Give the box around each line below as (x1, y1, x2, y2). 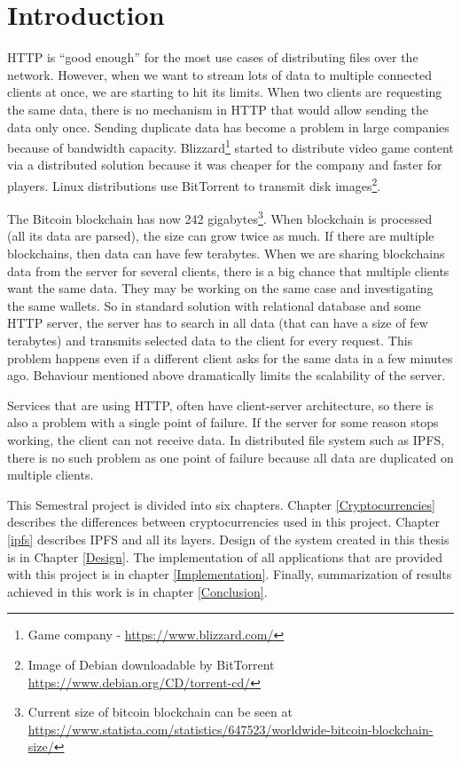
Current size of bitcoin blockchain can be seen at (27, 702, 293, 721)
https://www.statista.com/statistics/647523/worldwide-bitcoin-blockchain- (27, 719, 434, 738)
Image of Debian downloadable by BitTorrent (27, 655, 275, 673)
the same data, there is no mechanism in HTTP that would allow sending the (7, 99, 428, 118)
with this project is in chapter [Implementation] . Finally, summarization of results (7, 565, 452, 583)
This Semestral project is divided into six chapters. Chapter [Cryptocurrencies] (7, 495, 435, 513)
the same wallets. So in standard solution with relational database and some (7, 296, 421, 314)
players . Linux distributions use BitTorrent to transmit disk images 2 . (7, 173, 381, 194)
